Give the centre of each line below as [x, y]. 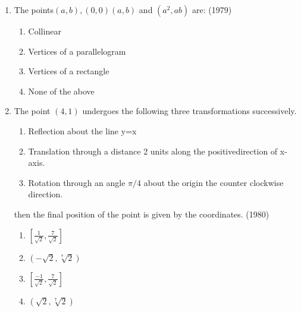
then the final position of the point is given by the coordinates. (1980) [142, 214]
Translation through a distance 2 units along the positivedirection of [153, 151]
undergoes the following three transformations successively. [189, 111]
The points [34, 10]
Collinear [45, 31]
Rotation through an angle [77, 182]
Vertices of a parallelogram [77, 51]
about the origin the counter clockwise [214, 182]
